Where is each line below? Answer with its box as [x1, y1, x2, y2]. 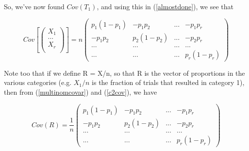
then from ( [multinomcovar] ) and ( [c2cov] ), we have [4, 86, 157, 97]
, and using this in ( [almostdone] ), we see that [97, 1, 233, 11]
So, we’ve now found [4, 1, 65, 11]
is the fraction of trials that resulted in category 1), [92, 77, 245, 87]
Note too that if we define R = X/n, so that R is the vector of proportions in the [4, 67, 245, 78]
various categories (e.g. [4, 77, 72, 87]
